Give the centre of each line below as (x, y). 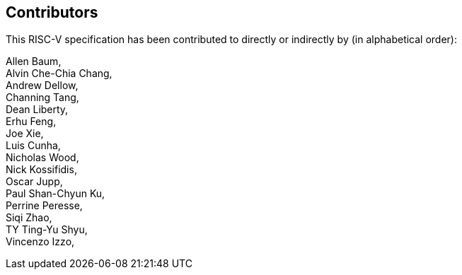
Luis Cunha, (33, 146)
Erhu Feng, (31, 122)
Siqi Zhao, (29, 218)
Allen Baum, (34, 62)
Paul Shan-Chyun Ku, (56, 194)
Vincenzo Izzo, (40, 242)
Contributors (52, 12)
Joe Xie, (25, 134)
